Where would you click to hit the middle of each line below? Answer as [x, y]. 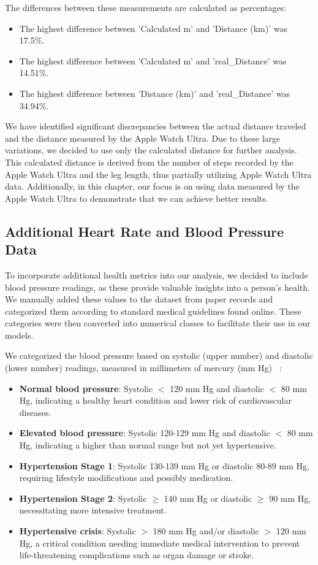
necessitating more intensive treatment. [93, 510]
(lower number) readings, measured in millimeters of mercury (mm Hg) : [143, 368]
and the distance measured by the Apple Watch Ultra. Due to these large [143, 138]
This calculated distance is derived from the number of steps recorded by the [149, 162]
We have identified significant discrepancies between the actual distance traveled [156, 126]
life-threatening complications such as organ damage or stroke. [137, 555]
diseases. [35, 412]
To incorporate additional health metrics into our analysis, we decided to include [157, 275]
